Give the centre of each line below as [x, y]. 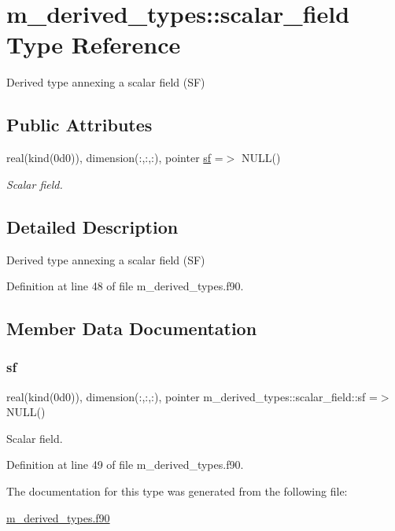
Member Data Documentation [132, 328]
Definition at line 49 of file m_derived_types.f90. [125, 465]
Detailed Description [92, 226]
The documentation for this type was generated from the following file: [177, 491]
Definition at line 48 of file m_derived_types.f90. [125, 286]
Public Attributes [79, 125]
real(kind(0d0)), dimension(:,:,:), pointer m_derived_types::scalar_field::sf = [192, 396]
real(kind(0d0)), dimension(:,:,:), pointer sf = [115, 158]
